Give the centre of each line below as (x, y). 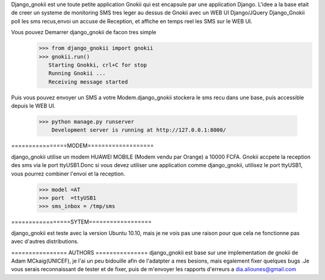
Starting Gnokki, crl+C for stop (98, 65)
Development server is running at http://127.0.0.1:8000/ (139, 130)
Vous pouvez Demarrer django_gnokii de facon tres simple (84, 32)
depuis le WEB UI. (33, 106)
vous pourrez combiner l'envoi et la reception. (68, 174)
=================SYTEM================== (82, 222)
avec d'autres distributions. (45, 242)
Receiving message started (88, 82)
